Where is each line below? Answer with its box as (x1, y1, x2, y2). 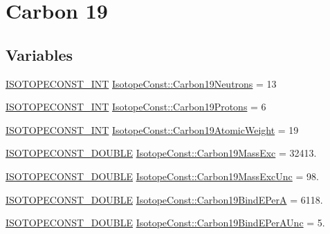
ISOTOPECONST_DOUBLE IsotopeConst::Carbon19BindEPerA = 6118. (6, 192, 323, 206)
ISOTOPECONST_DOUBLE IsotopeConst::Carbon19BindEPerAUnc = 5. (6, 215, 325, 230)
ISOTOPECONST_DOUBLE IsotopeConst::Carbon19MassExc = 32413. (6, 146, 317, 160)
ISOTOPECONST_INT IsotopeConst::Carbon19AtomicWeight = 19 (6, 122, 299, 137)
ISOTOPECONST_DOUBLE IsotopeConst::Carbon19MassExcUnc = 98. (6, 168, 319, 183)
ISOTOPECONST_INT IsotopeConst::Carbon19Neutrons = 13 (6, 76, 277, 90)
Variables (6, 43, 73, 65)
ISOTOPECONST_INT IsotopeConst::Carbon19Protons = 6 (6, 99, 266, 114)
